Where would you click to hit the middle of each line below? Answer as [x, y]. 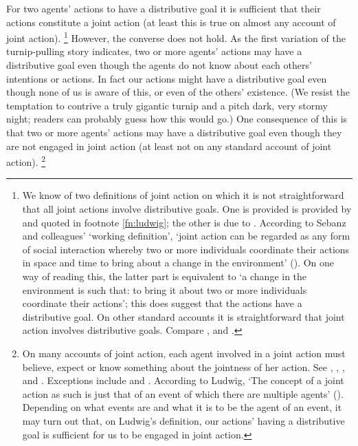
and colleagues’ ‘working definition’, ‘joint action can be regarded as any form [186, 236]
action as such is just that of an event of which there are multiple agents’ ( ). [183, 393]
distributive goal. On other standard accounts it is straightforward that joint [183, 316]
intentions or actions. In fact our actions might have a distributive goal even [167, 78]
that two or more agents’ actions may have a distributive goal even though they [174, 132]
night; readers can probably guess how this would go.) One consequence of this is [177, 119]
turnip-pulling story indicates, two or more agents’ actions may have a [154, 51]
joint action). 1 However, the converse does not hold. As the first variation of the [176, 37]
